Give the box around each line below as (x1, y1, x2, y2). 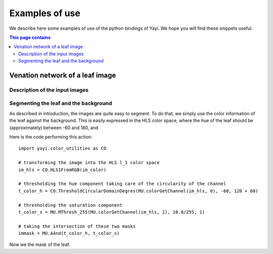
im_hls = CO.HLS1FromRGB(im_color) (18, 167, 107, 173)
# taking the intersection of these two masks (18, 223, 136, 229)
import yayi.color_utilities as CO (18, 145, 107, 151)
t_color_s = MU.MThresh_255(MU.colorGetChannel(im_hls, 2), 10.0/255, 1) (18, 209, 205, 215)
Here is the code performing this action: (9, 134, 93, 140)
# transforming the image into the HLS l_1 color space (18, 160, 160, 166)
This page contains (9, 34, 51, 40)
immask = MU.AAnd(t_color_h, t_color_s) (18, 230, 120, 236)
